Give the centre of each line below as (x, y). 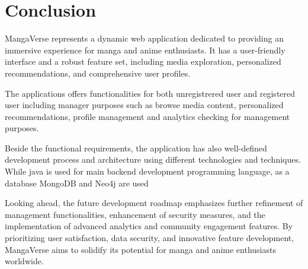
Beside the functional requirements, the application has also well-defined (136, 148)
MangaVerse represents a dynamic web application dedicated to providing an (144, 38)
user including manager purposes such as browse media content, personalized (144, 105)
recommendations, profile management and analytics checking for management (147, 116)
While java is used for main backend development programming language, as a (147, 171)
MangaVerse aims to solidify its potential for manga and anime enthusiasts (140, 249)
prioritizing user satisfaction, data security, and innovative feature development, (150, 238)
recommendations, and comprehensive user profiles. (98, 73)
